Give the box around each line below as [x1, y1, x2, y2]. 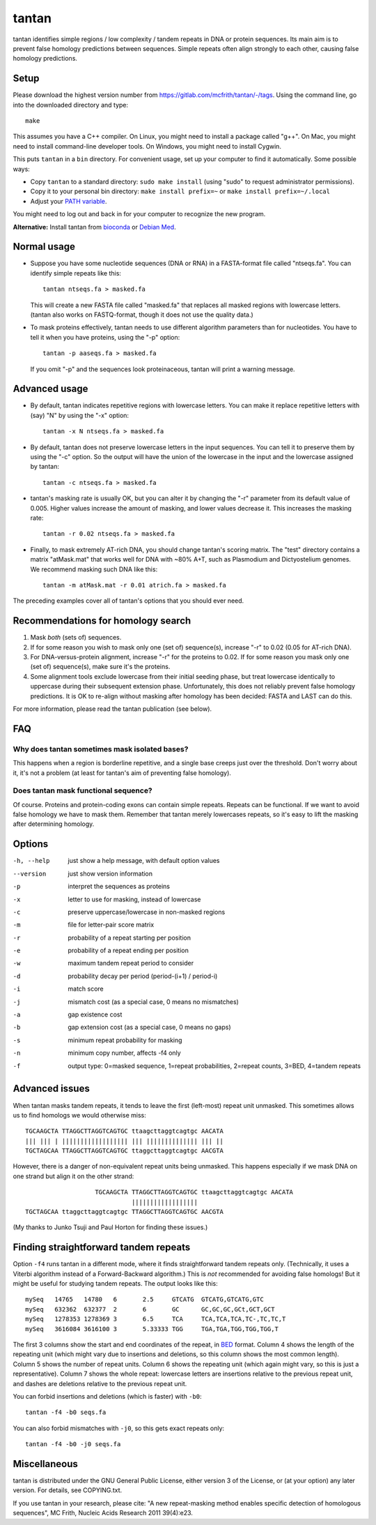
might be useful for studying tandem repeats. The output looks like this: [13, 1279, 219, 1288]
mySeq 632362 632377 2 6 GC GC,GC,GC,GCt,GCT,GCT [25, 1305, 275, 1313]
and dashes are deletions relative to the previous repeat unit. [13, 1379, 187, 1388]
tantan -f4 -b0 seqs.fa [25, 1408, 107, 1416]
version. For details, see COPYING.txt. [13, 1486, 123, 1494]
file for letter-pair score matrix [68, 921, 155, 929]
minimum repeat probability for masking [68, 1036, 182, 1044]
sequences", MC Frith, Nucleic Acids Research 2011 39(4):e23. [13, 1509, 193, 1517]
